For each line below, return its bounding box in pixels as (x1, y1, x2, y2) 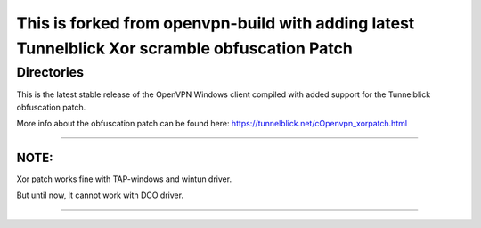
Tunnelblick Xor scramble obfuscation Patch (16, 38, 354, 58)
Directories (16, 64, 85, 80)
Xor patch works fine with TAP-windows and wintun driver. (16, 174, 232, 184)
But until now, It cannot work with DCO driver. (16, 190, 184, 200)
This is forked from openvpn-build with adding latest (16, 13, 415, 33)
